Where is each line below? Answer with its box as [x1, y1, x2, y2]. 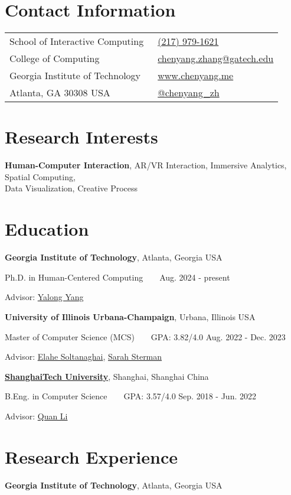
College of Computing [9, 51, 100, 66]
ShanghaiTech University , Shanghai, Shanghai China [5, 370, 209, 382]
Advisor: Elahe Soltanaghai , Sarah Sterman [5, 350, 162, 363]
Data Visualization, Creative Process [5, 182, 138, 194]
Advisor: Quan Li [5, 409, 68, 422]
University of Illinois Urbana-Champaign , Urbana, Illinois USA [5, 310, 256, 323]
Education [5, 217, 89, 241]
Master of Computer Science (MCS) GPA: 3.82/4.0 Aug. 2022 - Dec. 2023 [5, 330, 286, 343]
